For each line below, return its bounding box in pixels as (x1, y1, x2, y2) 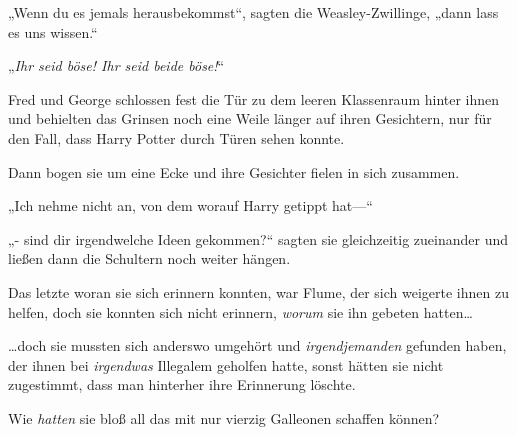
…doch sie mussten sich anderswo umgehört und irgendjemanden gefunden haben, (8, 335, 507, 356)
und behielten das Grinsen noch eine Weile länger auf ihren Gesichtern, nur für (8, 108, 492, 129)
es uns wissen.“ (8, 21, 98, 42)
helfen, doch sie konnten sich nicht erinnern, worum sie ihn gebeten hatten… (8, 301, 473, 322)
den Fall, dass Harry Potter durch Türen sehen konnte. (8, 127, 345, 148)
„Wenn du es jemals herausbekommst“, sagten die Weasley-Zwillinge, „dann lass (8, 2, 499, 22)
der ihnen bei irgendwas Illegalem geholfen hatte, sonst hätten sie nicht (8, 354, 444, 375)
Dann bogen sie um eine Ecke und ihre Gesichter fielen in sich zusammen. (8, 161, 460, 182)
